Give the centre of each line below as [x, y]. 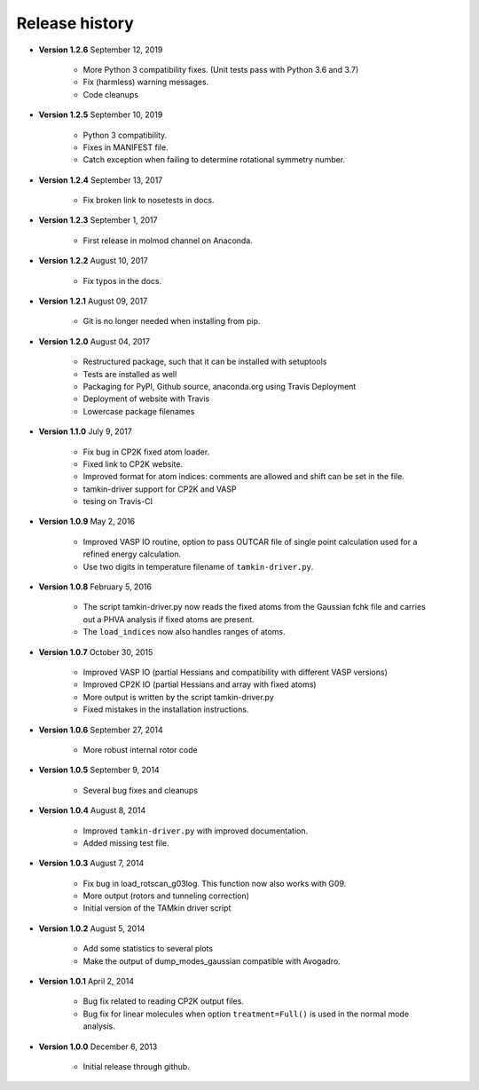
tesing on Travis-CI [118, 502]
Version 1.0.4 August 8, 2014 [92, 810]
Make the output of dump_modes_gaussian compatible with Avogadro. [212, 961]
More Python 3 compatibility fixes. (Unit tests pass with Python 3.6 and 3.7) [221, 69]
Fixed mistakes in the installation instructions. [166, 709]
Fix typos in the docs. [122, 280]
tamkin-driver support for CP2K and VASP [160, 489]
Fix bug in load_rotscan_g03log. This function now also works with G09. [215, 883]
